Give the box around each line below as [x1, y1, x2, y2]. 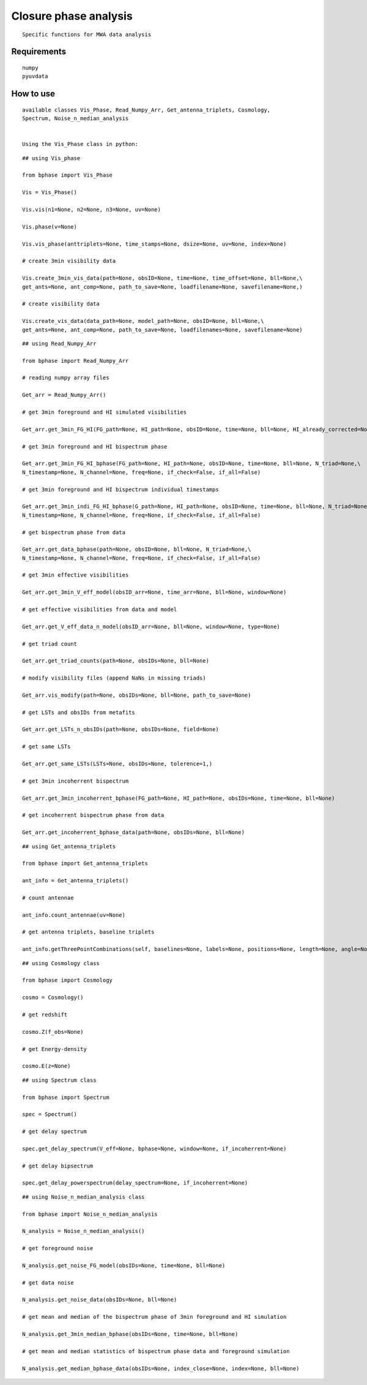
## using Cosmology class [22, 960, 100, 966]
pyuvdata [22, 73, 48, 80]
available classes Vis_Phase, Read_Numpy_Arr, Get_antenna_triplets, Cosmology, [22, 106, 271, 113]
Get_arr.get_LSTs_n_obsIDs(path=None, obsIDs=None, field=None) [22, 726, 220, 733]
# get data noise [22, 1279, 74, 1286]
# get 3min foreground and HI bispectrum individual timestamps [22, 486, 220, 493]
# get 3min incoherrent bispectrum [22, 777, 129, 784]
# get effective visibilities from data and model [22, 606, 177, 613]
